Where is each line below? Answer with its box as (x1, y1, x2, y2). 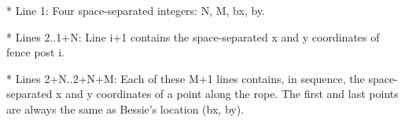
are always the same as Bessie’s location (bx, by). (6, 100, 245, 117)
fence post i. (6, 44, 64, 60)
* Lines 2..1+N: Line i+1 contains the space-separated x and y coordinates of (6, 28, 380, 45)
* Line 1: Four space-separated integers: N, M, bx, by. (6, 2, 265, 18)
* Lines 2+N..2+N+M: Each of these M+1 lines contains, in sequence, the (6, 70, 365, 86)
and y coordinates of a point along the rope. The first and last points (65, 85, 399, 102)
